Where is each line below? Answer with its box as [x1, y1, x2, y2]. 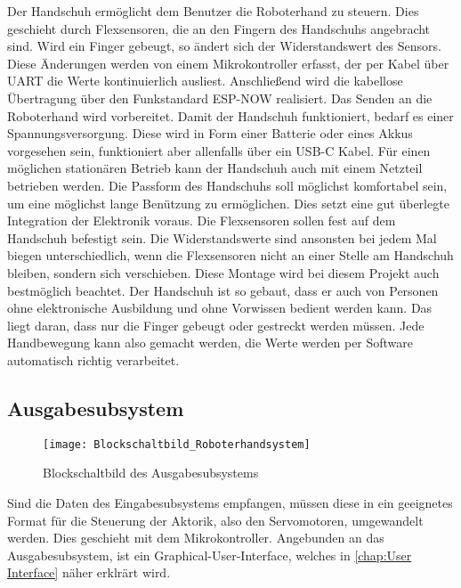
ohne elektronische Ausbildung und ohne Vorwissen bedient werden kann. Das [7, 298, 433, 317]
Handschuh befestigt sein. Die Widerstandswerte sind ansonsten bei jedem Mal [7, 228, 437, 247]
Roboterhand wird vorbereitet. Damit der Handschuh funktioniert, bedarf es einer [7, 106, 454, 125]
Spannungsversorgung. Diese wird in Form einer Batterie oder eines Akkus [7, 124, 413, 143]
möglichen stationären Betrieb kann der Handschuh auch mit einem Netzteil [7, 159, 423, 177]
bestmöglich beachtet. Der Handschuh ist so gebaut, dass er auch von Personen [7, 281, 439, 299]
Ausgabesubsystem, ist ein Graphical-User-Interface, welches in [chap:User [7, 545, 412, 564]
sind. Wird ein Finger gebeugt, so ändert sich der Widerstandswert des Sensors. [7, 37, 441, 55]
